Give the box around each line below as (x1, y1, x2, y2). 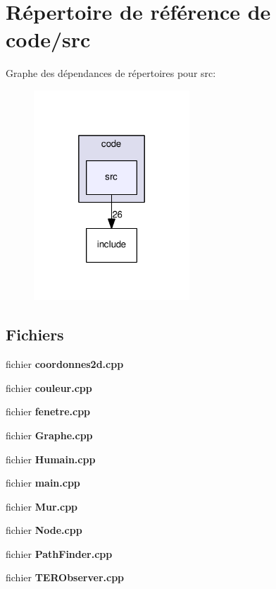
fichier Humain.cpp (6, 451, 96, 466)
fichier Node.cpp (6, 523, 82, 537)
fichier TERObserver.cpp (6, 570, 125, 585)
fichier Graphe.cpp (6, 427, 93, 442)
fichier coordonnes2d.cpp (6, 357, 124, 371)
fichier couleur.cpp (6, 380, 92, 395)
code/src (6, 25, 91, 54)
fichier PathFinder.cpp (6, 546, 113, 561)
